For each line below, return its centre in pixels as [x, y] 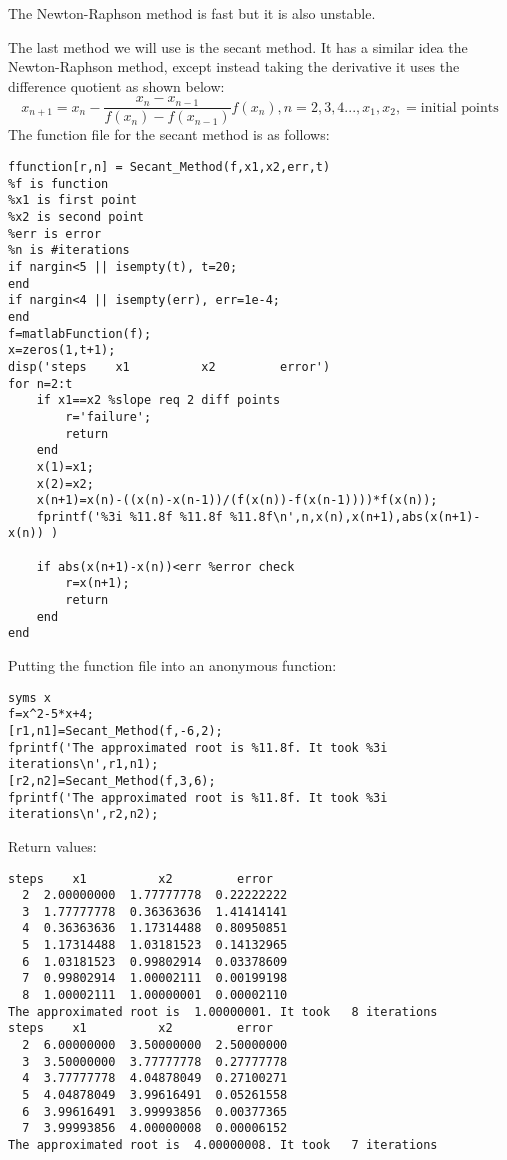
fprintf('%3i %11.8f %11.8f [129, 516]
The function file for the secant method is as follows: [169, 134]
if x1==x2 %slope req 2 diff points [158, 400]
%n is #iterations [69, 250]
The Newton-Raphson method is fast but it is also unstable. [192, 13]
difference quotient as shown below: [116, 85]
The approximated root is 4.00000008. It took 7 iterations [223, 1145]
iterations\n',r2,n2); [83, 814]
